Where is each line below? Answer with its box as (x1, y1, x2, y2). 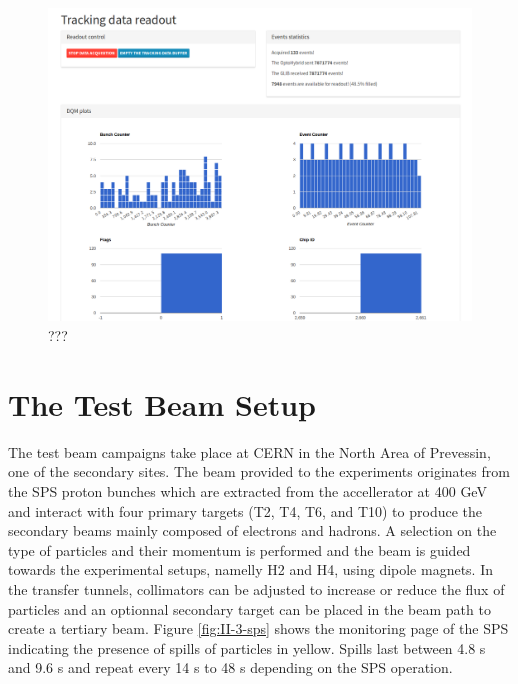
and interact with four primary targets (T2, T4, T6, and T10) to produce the (8, 500, 482, 521)
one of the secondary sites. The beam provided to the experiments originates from (8, 461, 510, 482)
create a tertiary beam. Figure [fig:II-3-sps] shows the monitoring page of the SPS (8, 618, 509, 639)
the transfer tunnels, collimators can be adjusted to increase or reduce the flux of (8, 578, 505, 599)
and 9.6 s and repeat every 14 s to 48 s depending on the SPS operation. (8, 657, 453, 678)
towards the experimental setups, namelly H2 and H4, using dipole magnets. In (8, 559, 494, 580)
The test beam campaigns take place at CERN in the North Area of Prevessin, (8, 441, 491, 462)
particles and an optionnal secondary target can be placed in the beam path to (8, 598, 491, 619)
